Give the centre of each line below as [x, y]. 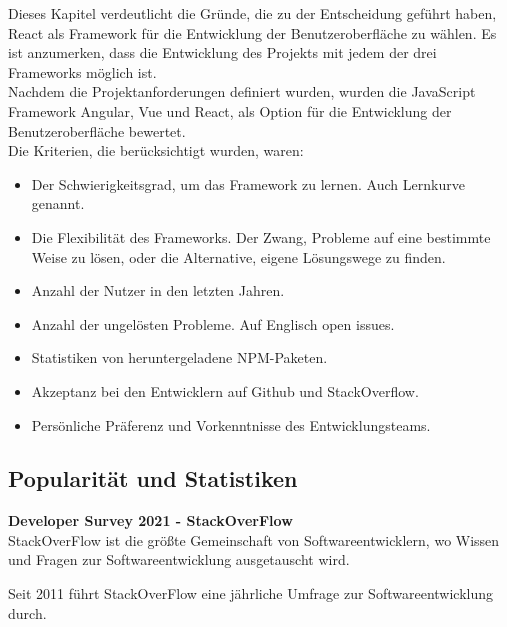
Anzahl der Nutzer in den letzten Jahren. [158, 290]
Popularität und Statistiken [153, 478]
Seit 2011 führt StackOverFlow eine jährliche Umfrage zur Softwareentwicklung [250, 593]
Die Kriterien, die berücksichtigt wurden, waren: [156, 150]
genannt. [58, 203]
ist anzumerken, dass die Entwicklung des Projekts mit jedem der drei [222, 52]
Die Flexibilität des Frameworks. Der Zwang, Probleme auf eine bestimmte [261, 236]
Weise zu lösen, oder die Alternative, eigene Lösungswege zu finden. [238, 256]
